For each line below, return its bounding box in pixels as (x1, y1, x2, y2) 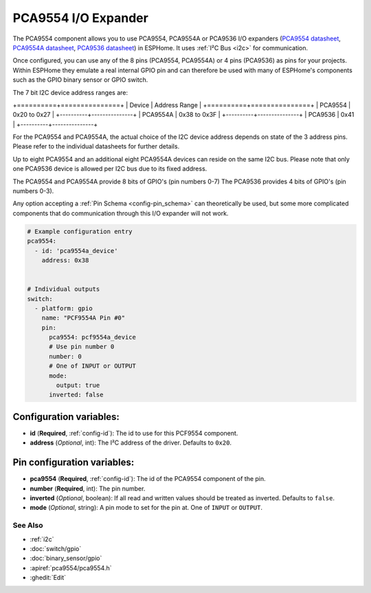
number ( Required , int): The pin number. (30, 484, 146, 493)
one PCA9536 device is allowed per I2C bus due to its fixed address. (12, 165, 207, 173)
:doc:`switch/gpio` (30, 544, 82, 552)
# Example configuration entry (27, 227, 133, 235)
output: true (56, 381, 100, 390)
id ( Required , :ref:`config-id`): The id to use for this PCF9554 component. (30, 429, 238, 437)
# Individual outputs (27, 285, 100, 293)
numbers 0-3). (12, 187, 54, 195)
